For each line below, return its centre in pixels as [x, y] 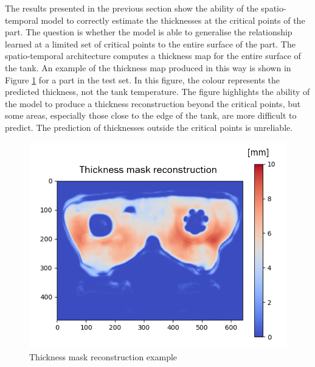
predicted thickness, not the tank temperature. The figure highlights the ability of [157, 92]
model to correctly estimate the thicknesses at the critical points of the [173, 20]
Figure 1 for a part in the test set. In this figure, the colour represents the [142, 79]
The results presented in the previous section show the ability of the [132, 8]
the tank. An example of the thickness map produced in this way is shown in [148, 67]
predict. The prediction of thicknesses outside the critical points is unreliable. [149, 127]
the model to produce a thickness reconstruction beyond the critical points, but [153, 103]
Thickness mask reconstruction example [103, 357]
